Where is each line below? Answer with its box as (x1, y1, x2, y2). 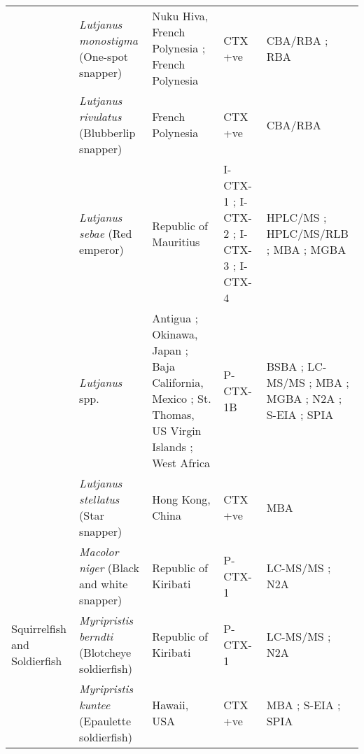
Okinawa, (152, 326, 198, 342)
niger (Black (79, 560, 139, 576)
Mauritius (152, 233, 200, 250)
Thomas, (152, 406, 195, 422)
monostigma (79, 31, 138, 48)
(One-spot (79, 48, 128, 64)
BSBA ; (266, 358, 304, 374)
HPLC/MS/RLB (266, 225, 349, 241)
